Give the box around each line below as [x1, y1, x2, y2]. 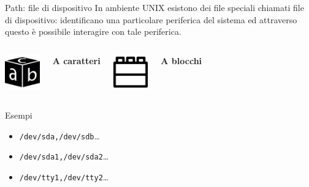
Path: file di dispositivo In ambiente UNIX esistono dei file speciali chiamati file [5, 1, 304, 13]
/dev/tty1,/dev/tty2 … [19, 170, 109, 183]
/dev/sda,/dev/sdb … [19, 129, 100, 142]
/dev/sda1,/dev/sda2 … [19, 150, 109, 163]
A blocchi [161, 54, 202, 67]
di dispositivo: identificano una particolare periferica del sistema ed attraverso [5, 13, 297, 26]
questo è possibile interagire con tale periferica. [5, 25, 181, 38]
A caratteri [52, 54, 101, 67]
